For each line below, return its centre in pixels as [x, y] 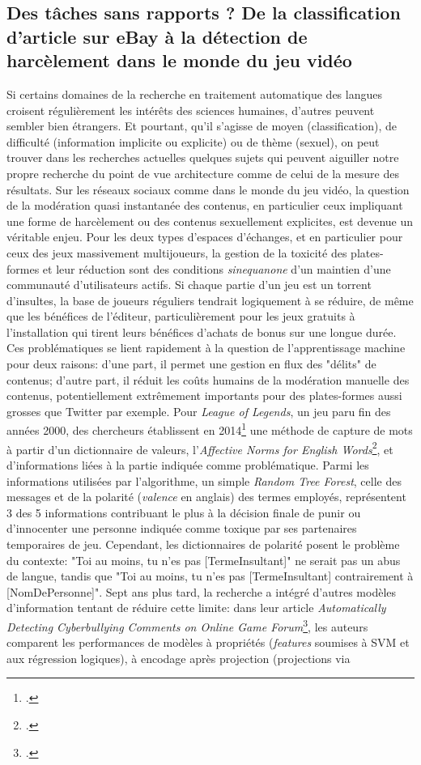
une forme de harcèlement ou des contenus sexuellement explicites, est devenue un [210, 221]
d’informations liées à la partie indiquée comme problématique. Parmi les [188, 464]
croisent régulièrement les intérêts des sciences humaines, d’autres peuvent [191, 110]
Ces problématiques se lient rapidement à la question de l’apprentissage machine [206, 348]
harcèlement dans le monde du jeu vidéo [179, 60]
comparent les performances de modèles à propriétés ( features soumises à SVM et [208, 642]
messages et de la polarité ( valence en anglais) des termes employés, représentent [206, 497]
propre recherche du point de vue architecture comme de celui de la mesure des [203, 173]
